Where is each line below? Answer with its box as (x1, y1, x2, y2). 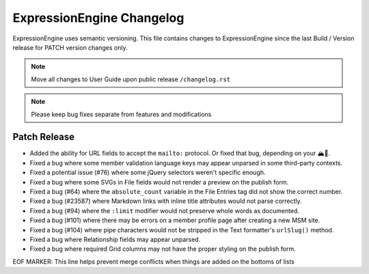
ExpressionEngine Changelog (12, 10, 184, 25)
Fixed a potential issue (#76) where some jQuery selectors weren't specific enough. (29, 168, 266, 177)
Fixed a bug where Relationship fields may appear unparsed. (29, 235, 201, 243)
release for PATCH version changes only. (12, 43, 128, 51)
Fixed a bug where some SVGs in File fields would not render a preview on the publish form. (29, 178, 289, 186)
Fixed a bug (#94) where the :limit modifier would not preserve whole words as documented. (29, 206, 300, 215)
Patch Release (12, 131, 75, 143)
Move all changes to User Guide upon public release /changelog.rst (31, 75, 231, 83)
